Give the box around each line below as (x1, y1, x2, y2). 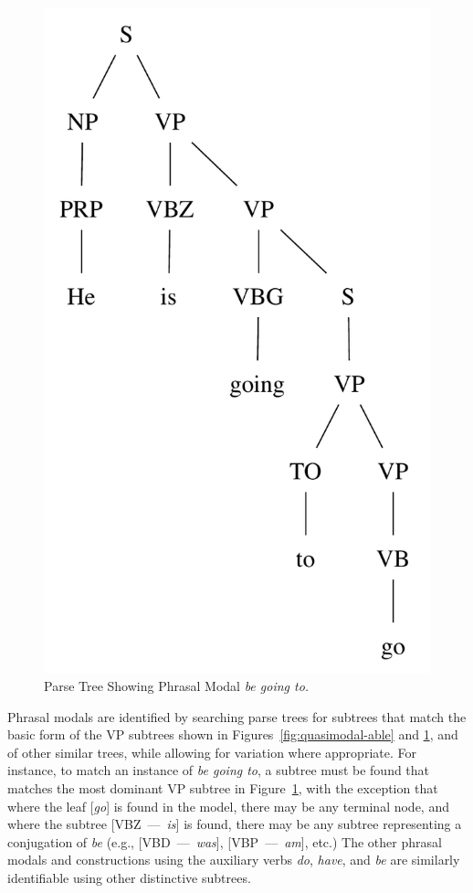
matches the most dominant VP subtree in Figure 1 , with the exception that (7, 779, 438, 798)
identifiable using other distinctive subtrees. (7, 868, 251, 887)
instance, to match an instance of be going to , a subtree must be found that (7, 760, 430, 780)
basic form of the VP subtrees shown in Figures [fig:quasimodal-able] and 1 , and (7, 725, 458, 744)
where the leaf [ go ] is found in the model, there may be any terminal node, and (7, 796, 449, 815)
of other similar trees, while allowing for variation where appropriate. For (7, 742, 416, 761)
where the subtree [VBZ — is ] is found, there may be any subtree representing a (7, 814, 462, 834)
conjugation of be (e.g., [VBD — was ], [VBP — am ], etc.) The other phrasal (7, 832, 442, 851)
